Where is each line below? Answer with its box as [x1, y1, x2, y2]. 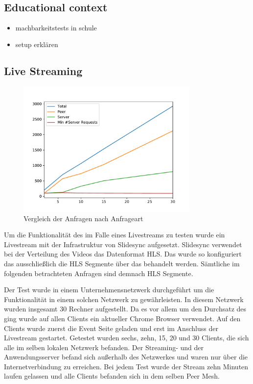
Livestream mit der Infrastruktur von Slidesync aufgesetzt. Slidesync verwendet [4, 239, 242, 249]
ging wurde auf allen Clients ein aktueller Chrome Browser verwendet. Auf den [4, 313, 241, 323]
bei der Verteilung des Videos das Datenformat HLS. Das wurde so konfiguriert [4, 249, 242, 259]
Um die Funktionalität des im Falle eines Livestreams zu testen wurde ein [4, 230, 225, 240]
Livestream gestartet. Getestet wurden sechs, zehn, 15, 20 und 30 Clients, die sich [4, 333, 249, 343]
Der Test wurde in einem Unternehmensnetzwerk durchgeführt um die [4, 284, 214, 295]
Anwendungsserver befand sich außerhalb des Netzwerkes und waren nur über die [4, 352, 248, 362]
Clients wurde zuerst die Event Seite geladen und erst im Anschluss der [4, 323, 218, 333]
